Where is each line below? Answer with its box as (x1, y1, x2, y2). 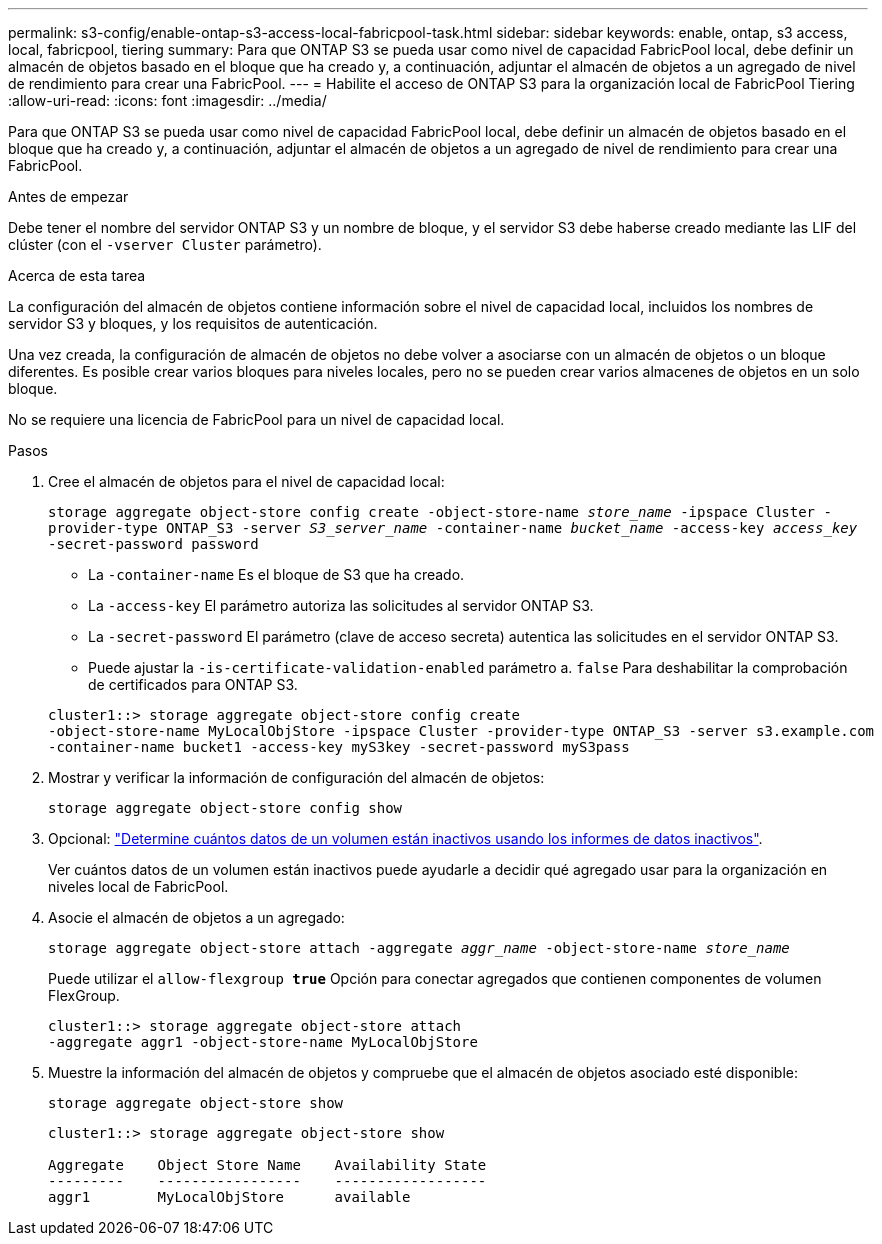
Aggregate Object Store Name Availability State (48, 1157, 487, 1173)
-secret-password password (48, 536, 259, 552)
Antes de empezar (8, 188, 129, 205)
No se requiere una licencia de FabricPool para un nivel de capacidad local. (8, 411, 505, 428)
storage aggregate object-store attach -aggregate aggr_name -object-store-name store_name (48, 940, 790, 956)
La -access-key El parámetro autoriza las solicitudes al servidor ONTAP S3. (88, 597, 594, 614)
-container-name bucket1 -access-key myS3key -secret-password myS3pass (48, 739, 630, 755)
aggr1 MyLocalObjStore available (48, 1189, 411, 1205)
